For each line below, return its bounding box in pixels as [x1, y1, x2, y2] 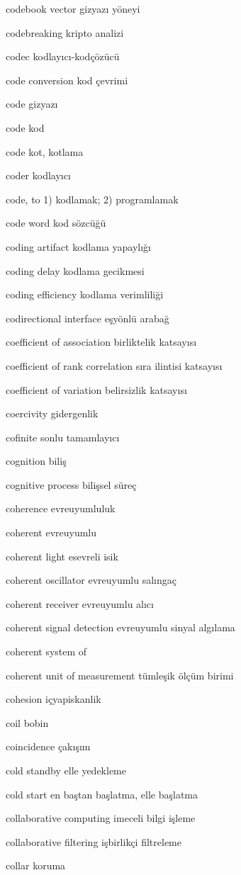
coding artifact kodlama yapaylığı [6, 239, 152, 254]
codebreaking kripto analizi [6, 25, 124, 40]
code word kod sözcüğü [6, 215, 106, 230]
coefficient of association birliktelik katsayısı [6, 334, 197, 349]
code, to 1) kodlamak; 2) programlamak [6, 191, 179, 206]
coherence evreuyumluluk [6, 501, 116, 516]
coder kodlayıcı [6, 168, 71, 183]
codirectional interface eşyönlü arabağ [6, 310, 169, 325]
